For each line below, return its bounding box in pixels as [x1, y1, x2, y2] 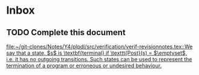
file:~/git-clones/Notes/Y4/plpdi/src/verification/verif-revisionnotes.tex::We [6, 43, 193, 50]
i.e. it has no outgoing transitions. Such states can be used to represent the [6, 56, 192, 62]
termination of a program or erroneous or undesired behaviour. [6, 62, 162, 69]
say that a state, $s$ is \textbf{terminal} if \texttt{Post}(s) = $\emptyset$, [6, 49, 188, 57]
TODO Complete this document [6, 27, 126, 37]
